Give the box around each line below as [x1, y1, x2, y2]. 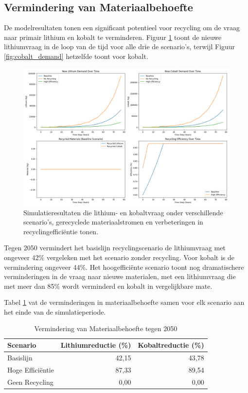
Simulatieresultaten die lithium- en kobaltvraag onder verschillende [23, 207, 223, 217]
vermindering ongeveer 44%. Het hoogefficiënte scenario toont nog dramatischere [4, 262, 244, 272]
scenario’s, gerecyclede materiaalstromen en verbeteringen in [23, 217, 203, 227]
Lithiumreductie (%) [60, 340, 131, 350]
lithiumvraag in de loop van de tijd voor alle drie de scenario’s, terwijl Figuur [4, 41, 235, 52]
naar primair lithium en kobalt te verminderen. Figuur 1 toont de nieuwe [4, 32, 222, 42]
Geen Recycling [7, 376, 53, 387]
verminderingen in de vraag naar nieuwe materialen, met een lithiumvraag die [4, 271, 236, 281]
